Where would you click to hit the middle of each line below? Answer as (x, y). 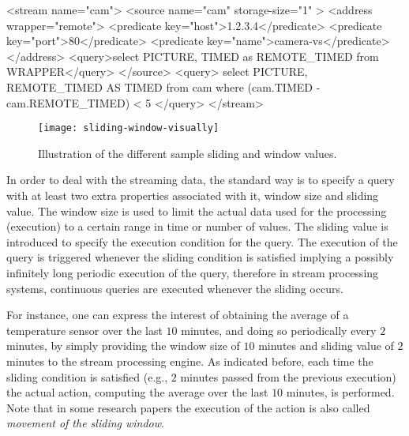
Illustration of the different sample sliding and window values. (188, 153)
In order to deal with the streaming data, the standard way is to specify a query (201, 180)
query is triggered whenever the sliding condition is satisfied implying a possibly (200, 257)
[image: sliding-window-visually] (129, 128)
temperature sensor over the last (84, 330)
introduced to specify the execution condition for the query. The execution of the (202, 241)
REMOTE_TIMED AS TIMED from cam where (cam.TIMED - (163, 86)
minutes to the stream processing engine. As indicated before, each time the (190, 361)
